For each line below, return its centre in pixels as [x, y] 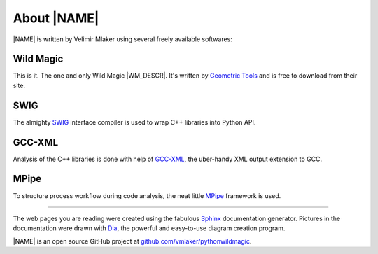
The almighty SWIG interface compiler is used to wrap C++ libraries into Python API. [134, 122]
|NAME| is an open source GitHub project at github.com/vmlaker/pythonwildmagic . [132, 241]
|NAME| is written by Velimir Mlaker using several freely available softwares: [122, 39]
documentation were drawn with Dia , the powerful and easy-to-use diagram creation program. [149, 228]
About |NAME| [56, 18]
